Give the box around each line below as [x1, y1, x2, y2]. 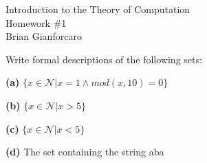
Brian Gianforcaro [6, 29, 82, 43]
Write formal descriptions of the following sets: [6, 52, 202, 66]
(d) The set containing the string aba [6, 144, 164, 159]
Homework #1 [6, 15, 67, 30]
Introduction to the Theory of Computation [6, 2, 190, 16]
